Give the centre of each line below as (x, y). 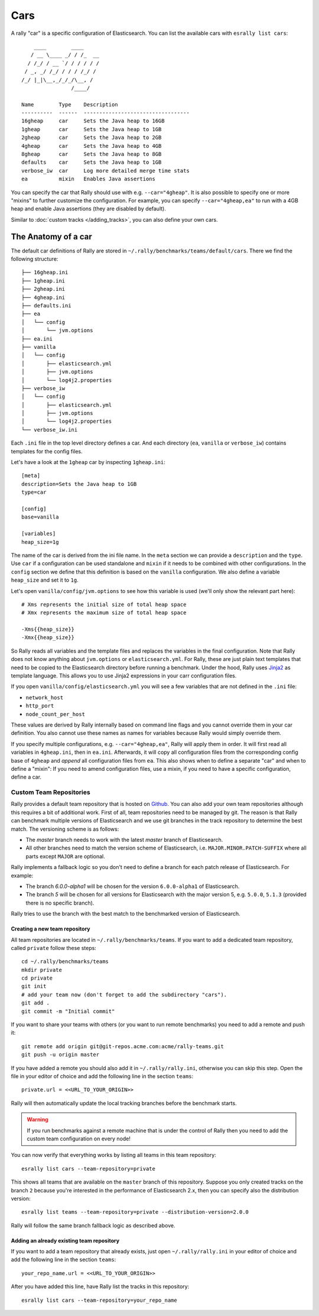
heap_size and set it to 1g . (45, 580)
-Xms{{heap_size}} (48, 629)
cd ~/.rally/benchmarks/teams (65, 962)
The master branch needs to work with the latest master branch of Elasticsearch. (124, 840)
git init (34, 986)
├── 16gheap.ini (45, 273)
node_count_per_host (56, 714)
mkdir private (42, 970)
